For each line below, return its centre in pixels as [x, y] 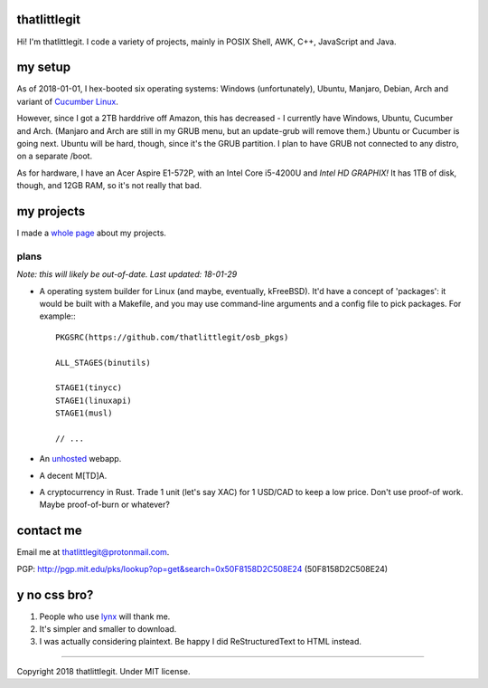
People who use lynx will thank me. [105, 616]
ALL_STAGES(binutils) [103, 363]
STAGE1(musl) [84, 413]
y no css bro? [55, 594]
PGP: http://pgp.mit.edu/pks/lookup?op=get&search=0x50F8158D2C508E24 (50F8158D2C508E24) [202, 569]
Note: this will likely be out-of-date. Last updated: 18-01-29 [127, 274]
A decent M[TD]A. [73, 475]
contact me [49, 531]
